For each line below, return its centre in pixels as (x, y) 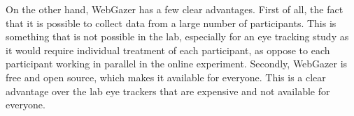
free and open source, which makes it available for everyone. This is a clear (166, 77)
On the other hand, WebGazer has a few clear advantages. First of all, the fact (175, 9)
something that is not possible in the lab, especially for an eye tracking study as (177, 36)
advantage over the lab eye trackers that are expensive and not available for (168, 91)
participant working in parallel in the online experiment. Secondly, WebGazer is (177, 64)
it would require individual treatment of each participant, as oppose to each (168, 50)
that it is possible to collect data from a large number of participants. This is (171, 23)
